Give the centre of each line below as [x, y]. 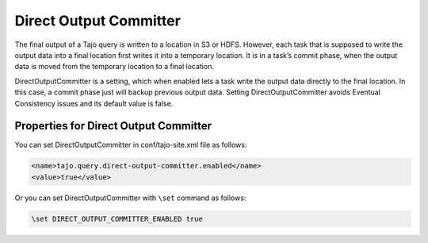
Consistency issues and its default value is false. [94, 103]
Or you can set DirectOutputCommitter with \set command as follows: [130, 198]
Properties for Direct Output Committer [113, 126]
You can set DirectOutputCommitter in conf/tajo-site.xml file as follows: [131, 145]
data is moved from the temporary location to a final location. [114, 67]
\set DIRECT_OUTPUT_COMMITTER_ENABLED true [117, 219]
